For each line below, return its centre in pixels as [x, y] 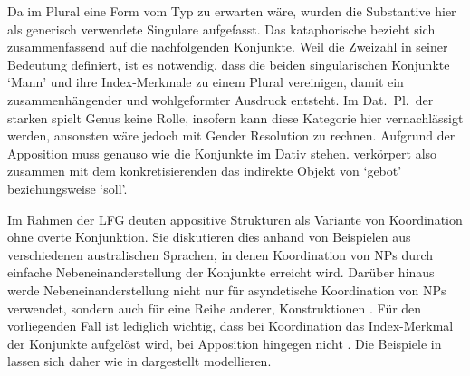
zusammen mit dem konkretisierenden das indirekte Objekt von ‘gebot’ [205, 171]
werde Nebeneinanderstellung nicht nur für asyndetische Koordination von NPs [227, 289]
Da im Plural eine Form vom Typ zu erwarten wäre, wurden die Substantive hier [232, 11]
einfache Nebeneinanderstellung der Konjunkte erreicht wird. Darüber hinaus [221, 272]
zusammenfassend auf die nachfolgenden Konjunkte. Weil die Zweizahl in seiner [228, 47]
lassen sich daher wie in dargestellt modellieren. [139, 361]
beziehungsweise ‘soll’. [67, 188]
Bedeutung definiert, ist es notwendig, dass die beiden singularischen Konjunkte [229, 64]
